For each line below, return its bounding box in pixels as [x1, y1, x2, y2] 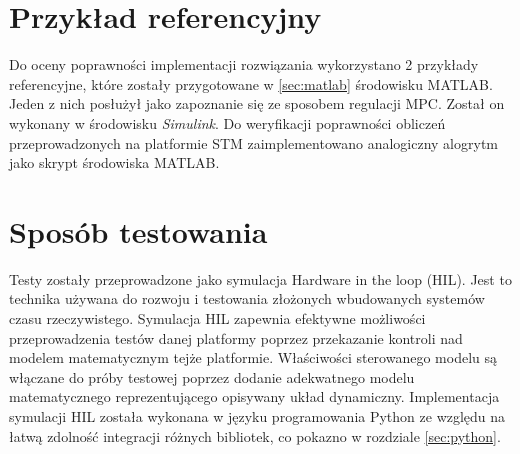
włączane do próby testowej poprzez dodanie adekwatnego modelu [9, 366, 415, 387]
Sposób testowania [9, 210, 268, 251]
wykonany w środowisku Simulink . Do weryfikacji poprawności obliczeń [9, 112, 446, 133]
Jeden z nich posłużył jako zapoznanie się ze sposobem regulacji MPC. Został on [9, 93, 505, 114]
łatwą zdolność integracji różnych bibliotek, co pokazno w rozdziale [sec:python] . [9, 425, 501, 446]
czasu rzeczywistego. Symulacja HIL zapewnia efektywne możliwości [9, 308, 426, 328]
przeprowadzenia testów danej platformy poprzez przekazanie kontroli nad [9, 327, 463, 348]
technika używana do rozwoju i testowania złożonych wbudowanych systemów [9, 288, 485, 309]
